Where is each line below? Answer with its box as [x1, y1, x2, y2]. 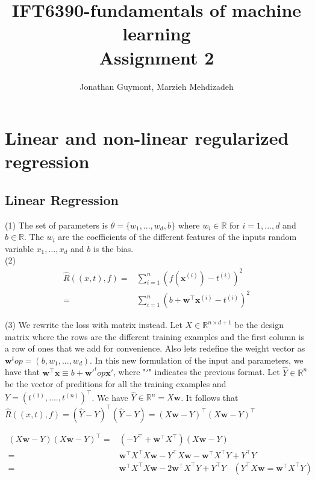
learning [122, 21, 191, 46]
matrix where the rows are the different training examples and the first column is [5, 330, 305, 343]
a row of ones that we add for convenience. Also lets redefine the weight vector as [5, 342, 305, 355]
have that [5, 365, 40, 378]
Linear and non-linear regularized [5, 125, 289, 150]
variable [5, 242, 34, 254]
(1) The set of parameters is [5, 218, 108, 231]
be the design [234, 318, 284, 331]
